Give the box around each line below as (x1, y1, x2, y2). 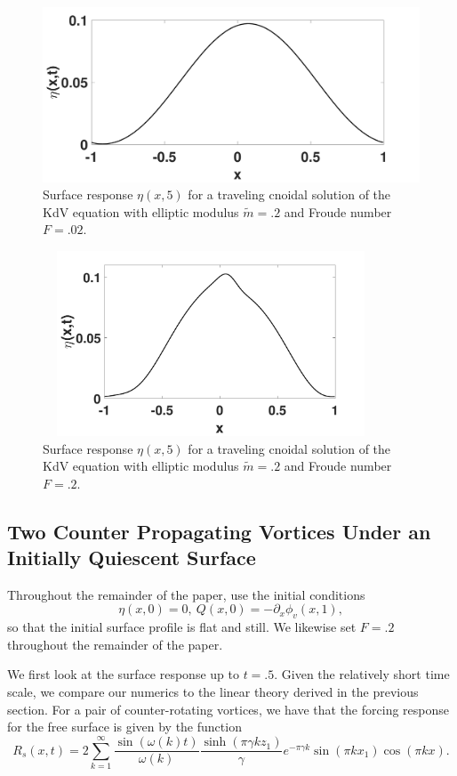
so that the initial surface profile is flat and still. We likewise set (7, 618, 357, 636)
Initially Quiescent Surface (7, 544, 256, 571)
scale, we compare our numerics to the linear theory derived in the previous (7, 683, 419, 701)
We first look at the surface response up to (7, 665, 239, 683)
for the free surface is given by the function (7, 717, 242, 736)
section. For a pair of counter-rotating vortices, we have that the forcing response (7, 699, 449, 718)
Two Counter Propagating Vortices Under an (7, 517, 431, 545)
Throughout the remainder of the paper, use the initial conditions (7, 585, 365, 603)
